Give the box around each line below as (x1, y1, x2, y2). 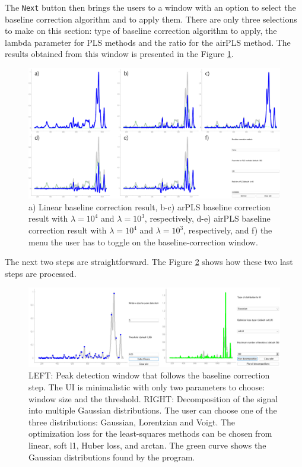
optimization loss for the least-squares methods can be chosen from (28, 427, 272, 440)
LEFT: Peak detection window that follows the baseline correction (28, 369, 270, 381)
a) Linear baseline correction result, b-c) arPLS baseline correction (28, 200, 271, 213)
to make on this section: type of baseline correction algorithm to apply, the (5, 24, 277, 37)
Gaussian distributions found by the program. (28, 450, 195, 463)
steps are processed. (5, 267, 77, 279)
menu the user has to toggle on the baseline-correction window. (28, 235, 258, 248)
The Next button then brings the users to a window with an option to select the (5, 1, 296, 13)
